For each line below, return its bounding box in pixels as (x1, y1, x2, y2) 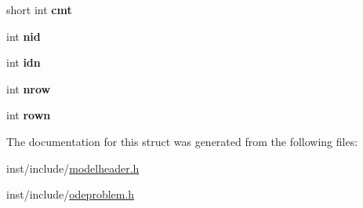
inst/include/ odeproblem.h (6, 186, 135, 203)
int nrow (6, 80, 51, 97)
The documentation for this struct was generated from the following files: (6, 133, 358, 149)
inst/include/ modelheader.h (6, 159, 140, 176)
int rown (6, 107, 51, 123)
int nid (6, 27, 41, 44)
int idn (6, 54, 41, 71)
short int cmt (6, 2, 72, 17)
